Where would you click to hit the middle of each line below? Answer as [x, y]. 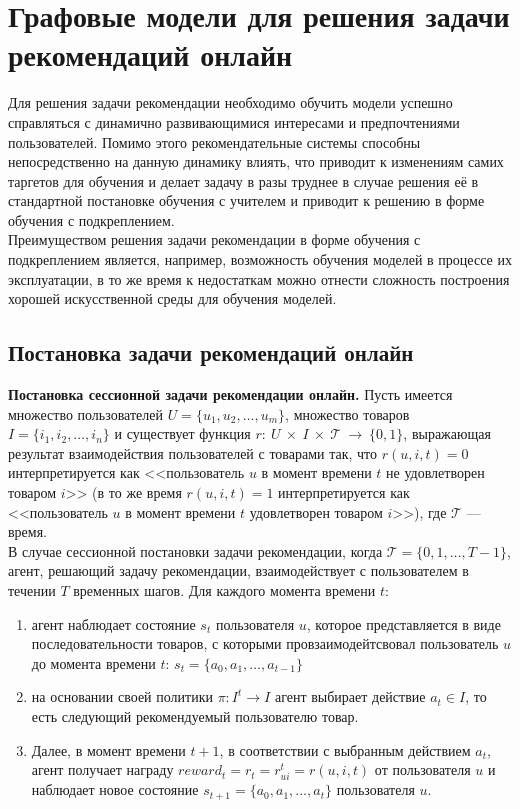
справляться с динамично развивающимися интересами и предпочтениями [234, 121]
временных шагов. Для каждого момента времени [224, 589]
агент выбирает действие [350, 696]
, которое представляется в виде [403, 623]
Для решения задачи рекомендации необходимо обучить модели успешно [230, 102]
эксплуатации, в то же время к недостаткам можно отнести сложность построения [259, 278]
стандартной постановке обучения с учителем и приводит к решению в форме [246, 200]
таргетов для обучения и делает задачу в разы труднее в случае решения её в [243, 180]
